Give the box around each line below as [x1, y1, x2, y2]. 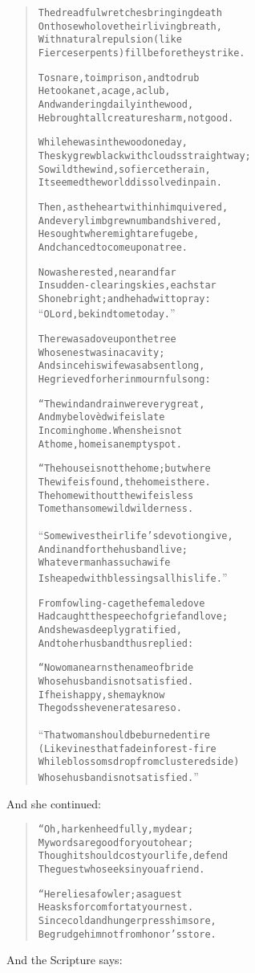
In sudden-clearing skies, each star [38, 280, 217, 292]
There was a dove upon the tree [38, 333, 176, 345]
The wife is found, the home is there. [38, 476, 211, 489]
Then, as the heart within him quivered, [38, 201, 229, 213]
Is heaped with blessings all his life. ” [38, 568, 228, 585]
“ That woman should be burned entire [38, 725, 211, 742]
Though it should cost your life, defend [38, 850, 229, 862]
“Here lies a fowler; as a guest [38, 888, 182, 900]
